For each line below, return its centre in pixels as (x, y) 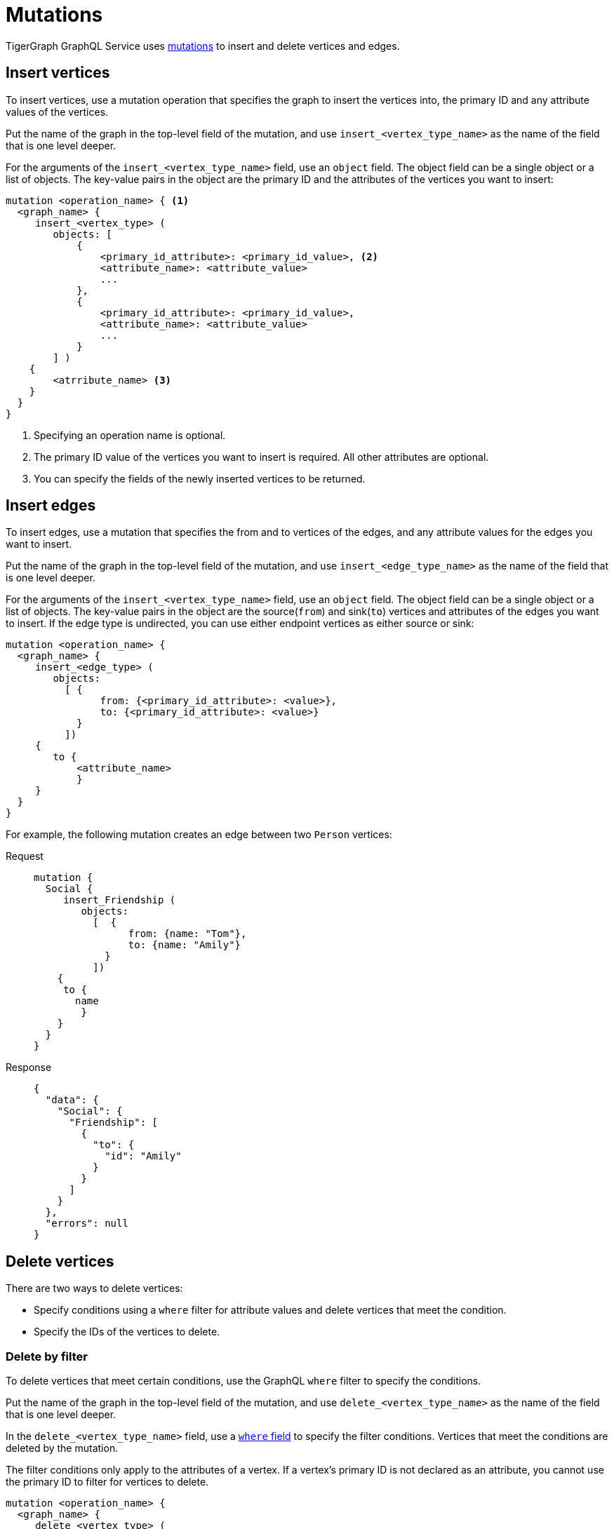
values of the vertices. (57, 112)
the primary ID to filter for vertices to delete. (107, 1482)
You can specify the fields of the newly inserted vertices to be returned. (200, 478)
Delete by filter (47, 1356)
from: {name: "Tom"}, (187, 934)
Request (25, 856)
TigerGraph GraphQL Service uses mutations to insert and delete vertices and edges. (203, 46)
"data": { (72, 1100)
